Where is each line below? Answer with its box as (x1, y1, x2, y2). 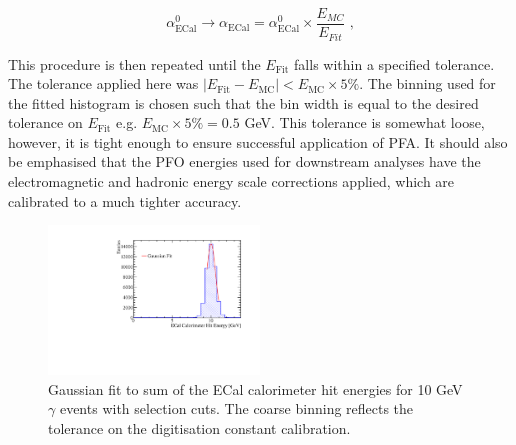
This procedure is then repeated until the (8, 53, 261, 74)
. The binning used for (359, 73, 496, 94)
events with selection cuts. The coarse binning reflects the (59, 398, 414, 419)
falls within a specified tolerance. (294, 53, 495, 74)
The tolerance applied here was (8, 73, 199, 94)
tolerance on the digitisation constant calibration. (48, 417, 351, 438)
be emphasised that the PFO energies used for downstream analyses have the (8, 151, 481, 172)
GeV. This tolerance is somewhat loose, (244, 112, 485, 133)
